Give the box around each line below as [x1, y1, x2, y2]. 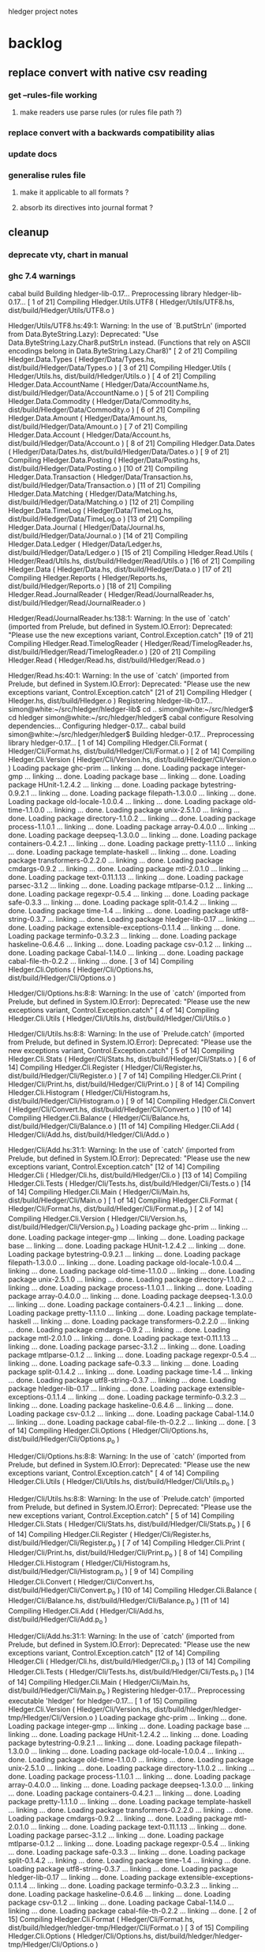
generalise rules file [8, 169, 86, 180]
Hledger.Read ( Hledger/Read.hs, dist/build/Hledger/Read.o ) [8, 655, 205, 665]
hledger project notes [8, 7, 79, 16]
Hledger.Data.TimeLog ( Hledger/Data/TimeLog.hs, [8, 505, 174, 515]
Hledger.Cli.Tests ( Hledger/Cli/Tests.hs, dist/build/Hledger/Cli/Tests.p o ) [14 [8, 1667, 255, 1678]
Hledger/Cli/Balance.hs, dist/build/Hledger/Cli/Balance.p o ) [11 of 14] [8, 1595, 230, 1607]
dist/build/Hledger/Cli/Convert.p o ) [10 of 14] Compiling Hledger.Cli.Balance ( [8, 1585, 257, 1596]
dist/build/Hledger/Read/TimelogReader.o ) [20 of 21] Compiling [8, 647, 216, 656]
